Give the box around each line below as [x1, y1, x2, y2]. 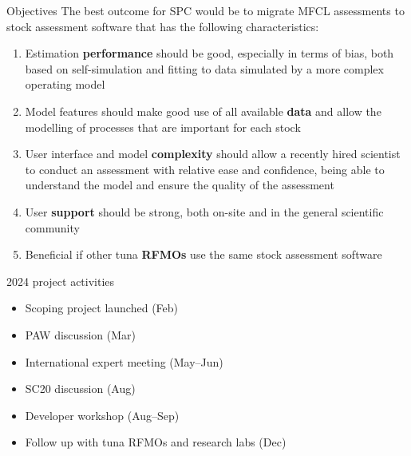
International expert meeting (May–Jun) [25, 353, 223, 370]
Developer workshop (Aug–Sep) [25, 406, 180, 423]
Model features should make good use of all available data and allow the [25, 102, 381, 119]
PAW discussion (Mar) [25, 326, 136, 343]
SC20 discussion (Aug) [25, 380, 136, 397]
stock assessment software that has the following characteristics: [6, 18, 319, 34]
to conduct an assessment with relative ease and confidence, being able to [25, 161, 385, 177]
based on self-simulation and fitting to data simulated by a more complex [25, 60, 384, 77]
